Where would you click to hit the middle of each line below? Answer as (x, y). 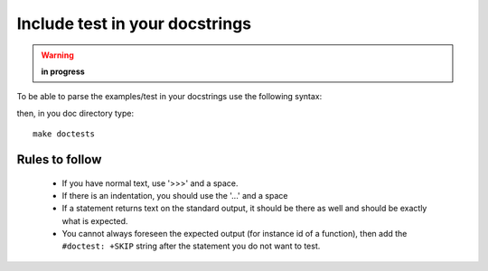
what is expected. (95, 220)
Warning (57, 55)
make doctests (64, 134)
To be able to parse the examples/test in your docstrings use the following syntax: (169, 97)
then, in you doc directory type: (75, 113)
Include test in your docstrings (134, 23)
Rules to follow (59, 159)
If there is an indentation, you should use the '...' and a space (175, 195)
